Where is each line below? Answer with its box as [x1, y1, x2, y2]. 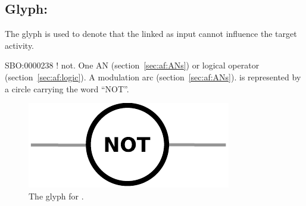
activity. [5, 39, 35, 51]
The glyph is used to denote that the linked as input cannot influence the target [5, 27, 297, 40]
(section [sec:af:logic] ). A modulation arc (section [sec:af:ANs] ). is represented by [5, 70, 301, 83]
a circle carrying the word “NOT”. [5, 82, 129, 95]
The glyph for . [29, 189, 84, 202]
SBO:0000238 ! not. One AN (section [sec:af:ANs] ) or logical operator [5, 59, 260, 71]
